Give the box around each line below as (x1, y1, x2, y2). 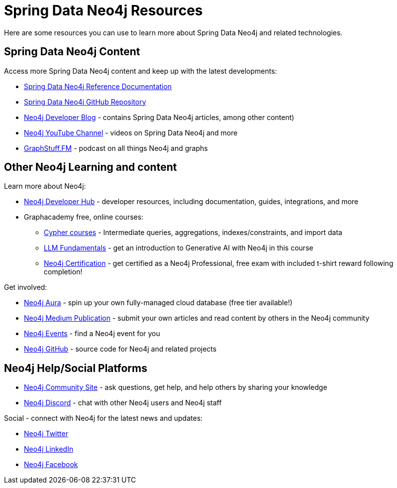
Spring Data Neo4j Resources (4, 2, 203, 19)
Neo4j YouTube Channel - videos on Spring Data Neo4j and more (24, 128, 238, 137)
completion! (44, 267, 83, 276)
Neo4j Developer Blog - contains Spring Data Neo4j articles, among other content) (24, 113, 295, 122)
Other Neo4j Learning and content (4, 161, 177, 174)
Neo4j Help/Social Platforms (4, 362, 147, 374)
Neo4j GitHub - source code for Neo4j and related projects (24, 345, 217, 354)
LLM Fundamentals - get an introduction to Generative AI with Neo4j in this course (44, 244, 313, 252)
